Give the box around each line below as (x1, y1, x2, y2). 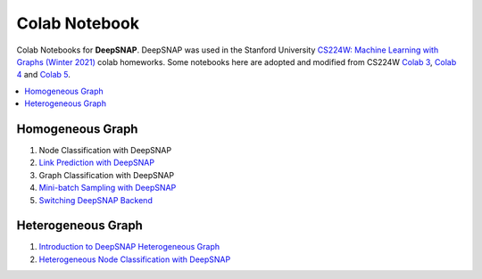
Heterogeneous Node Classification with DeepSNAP (38, 254, 231, 265)
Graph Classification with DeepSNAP (38, 169, 174, 180)
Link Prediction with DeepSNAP (38, 157, 155, 168)
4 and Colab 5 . (16, 70, 71, 80)
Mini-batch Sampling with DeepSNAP (38, 183, 177, 193)
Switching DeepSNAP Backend (38, 194, 154, 205)
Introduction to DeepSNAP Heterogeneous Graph (38, 242, 220, 252)
